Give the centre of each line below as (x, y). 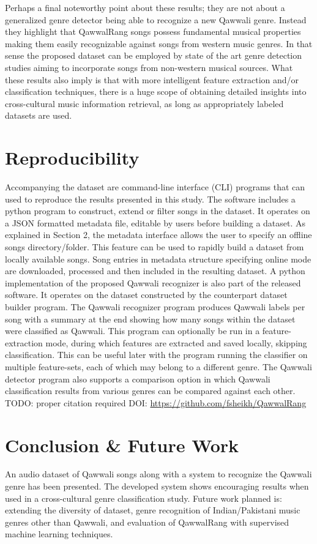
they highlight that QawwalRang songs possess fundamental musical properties (153, 32)
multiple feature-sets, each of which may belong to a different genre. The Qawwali (158, 366)
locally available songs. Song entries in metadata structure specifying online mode (158, 259)
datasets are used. (39, 115)
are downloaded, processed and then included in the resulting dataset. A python (155, 271)
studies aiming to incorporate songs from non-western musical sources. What (149, 67)
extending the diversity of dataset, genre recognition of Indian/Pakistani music (153, 510)
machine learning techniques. (59, 534)
